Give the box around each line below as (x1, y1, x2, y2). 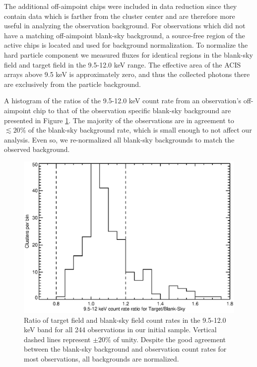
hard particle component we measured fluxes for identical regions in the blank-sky (4, 49, 253, 60)
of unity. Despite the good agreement (113, 334, 226, 344)
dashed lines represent (24, 334, 91, 344)
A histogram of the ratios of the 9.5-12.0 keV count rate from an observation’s (4, 95, 242, 106)
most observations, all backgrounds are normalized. (24, 354, 179, 364)
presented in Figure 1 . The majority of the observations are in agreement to (4, 115, 234, 125)
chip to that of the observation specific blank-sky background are (33, 105, 231, 115)
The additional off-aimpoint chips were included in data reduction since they (4, 1, 237, 11)
